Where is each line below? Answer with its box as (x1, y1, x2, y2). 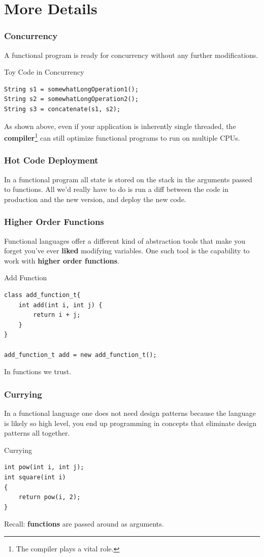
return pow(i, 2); (18, 494, 81, 501)
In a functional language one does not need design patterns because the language (4, 407, 256, 418)
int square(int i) (4, 473, 66, 481)
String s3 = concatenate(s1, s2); (4, 105, 121, 113)
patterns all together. (4, 428, 70, 438)
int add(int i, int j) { (18, 301, 103, 309)
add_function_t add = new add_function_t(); (4, 351, 157, 358)
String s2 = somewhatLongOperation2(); (4, 95, 139, 103)
